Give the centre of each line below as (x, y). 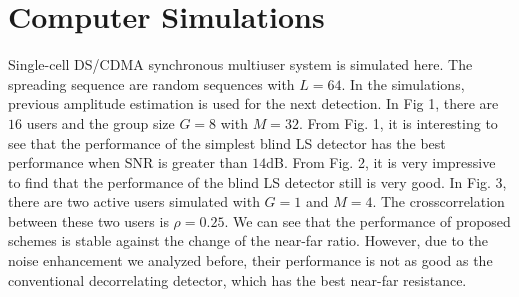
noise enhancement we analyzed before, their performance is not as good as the (250, 260)
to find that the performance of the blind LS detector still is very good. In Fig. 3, (257, 181)
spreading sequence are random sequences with (151, 83)
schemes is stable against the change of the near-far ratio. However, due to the (248, 240)
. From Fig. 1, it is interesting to (398, 122)
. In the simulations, (403, 83)
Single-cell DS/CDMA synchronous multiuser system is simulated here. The (240, 64)
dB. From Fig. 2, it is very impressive (381, 162)
